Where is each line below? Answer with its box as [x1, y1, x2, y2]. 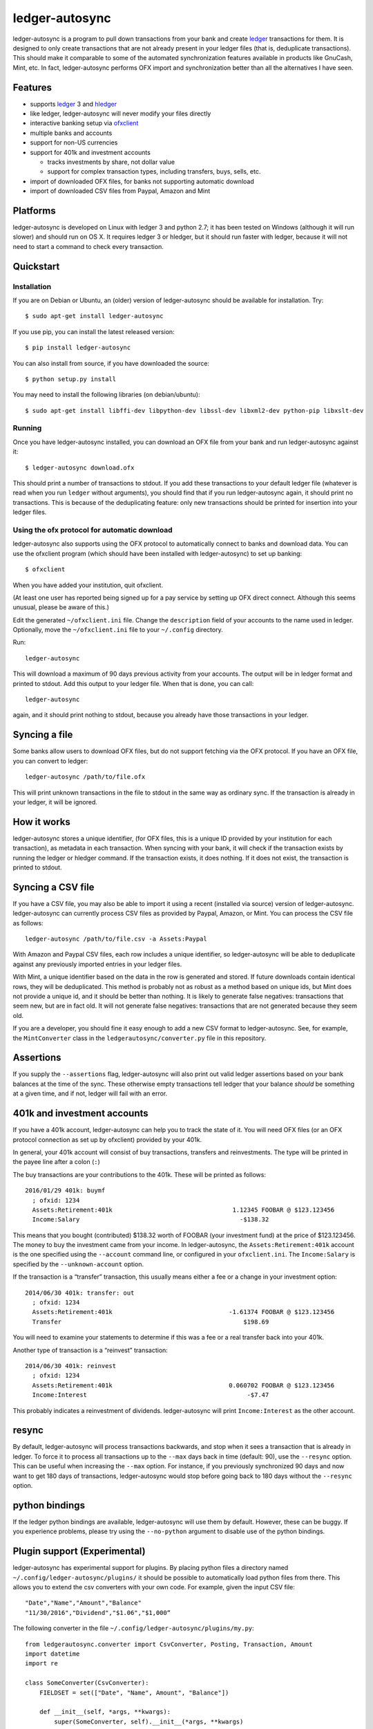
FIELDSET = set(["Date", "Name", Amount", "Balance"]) [39, 1688, 229, 1696]
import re [25, 1660, 58, 1667]
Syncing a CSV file [12, 881, 95, 893]
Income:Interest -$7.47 [32, 1391, 269, 1399]
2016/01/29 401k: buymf [25, 1187, 106, 1194]
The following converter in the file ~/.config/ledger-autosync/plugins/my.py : [12, 1624, 255, 1632]
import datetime [25, 1649, 80, 1658]
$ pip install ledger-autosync [25, 344, 131, 352]
